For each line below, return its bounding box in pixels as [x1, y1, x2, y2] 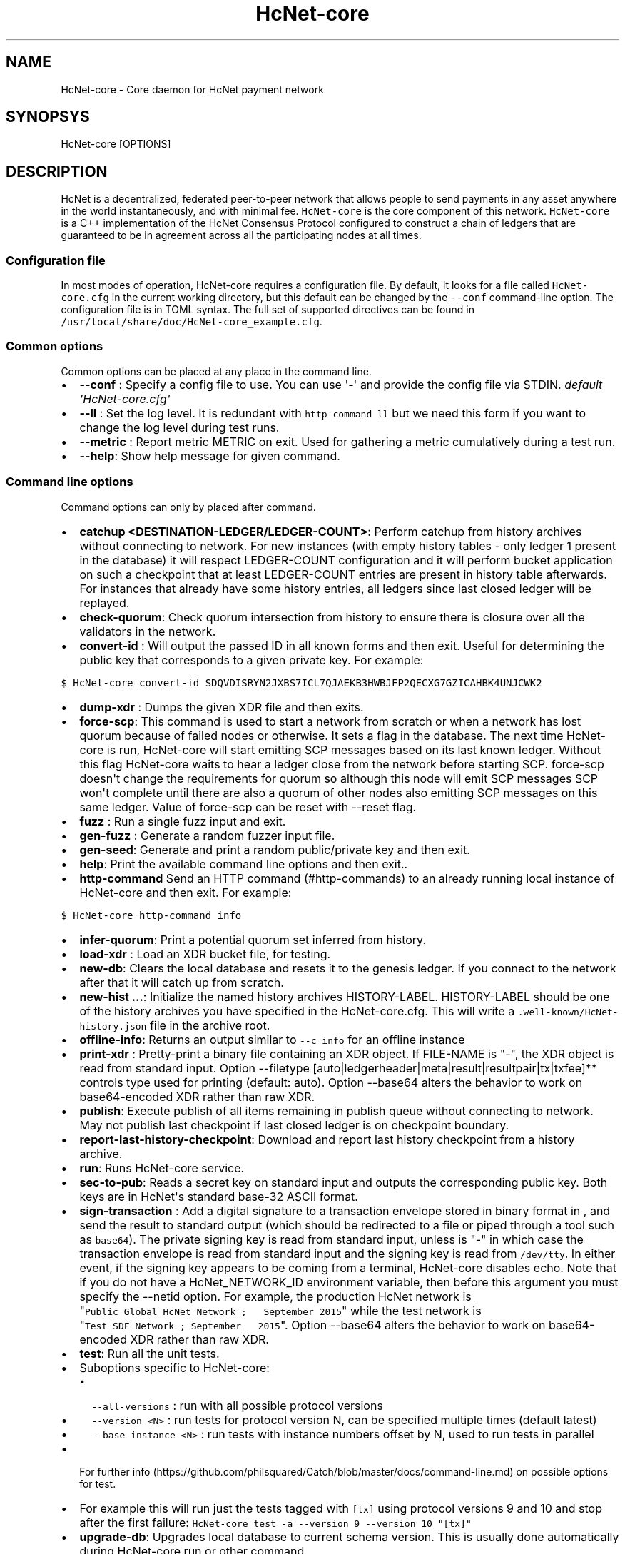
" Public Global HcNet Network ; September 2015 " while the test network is [79, 1303, 482, 1318]
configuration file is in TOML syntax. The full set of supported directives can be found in [61, 303, 475, 316]
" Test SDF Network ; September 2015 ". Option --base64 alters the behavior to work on [79, 1317, 546, 1332]
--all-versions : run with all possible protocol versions [91, 1398, 383, 1413]
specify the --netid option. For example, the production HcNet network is [79, 1289, 472, 1304]
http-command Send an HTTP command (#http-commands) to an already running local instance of [79, 870, 615, 885]
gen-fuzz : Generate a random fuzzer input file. [79, 828, 335, 843]
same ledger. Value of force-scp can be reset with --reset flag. [79, 799, 417, 814]
